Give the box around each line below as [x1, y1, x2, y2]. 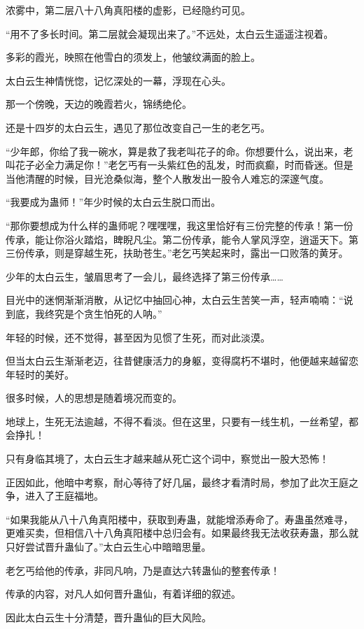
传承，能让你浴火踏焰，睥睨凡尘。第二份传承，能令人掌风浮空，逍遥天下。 [6, 232, 349, 246]
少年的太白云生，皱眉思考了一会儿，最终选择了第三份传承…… [6, 269, 283, 283]
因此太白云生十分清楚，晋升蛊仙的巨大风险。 [6, 609, 211, 624]
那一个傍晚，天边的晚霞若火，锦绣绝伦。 [6, 97, 192, 111]
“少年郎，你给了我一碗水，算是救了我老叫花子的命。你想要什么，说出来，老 [6, 143, 353, 158]
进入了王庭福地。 [24, 488, 104, 503]
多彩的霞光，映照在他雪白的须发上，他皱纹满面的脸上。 [6, 50, 260, 64]
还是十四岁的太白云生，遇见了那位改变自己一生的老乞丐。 [6, 120, 270, 134]
